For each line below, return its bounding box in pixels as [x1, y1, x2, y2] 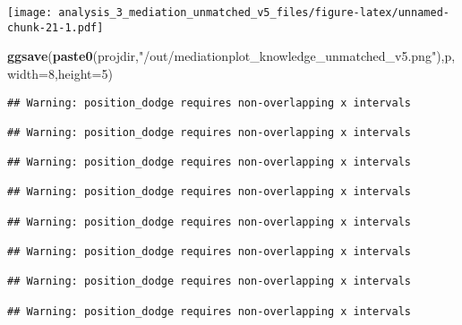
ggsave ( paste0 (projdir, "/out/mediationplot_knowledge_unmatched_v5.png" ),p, [7, 47, 456, 65]
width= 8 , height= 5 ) [7, 64, 113, 82]
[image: [7, 6, 53, 19]
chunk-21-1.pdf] [7, 21, 104, 34]
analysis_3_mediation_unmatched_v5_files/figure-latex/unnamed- [58, 6, 449, 19]
